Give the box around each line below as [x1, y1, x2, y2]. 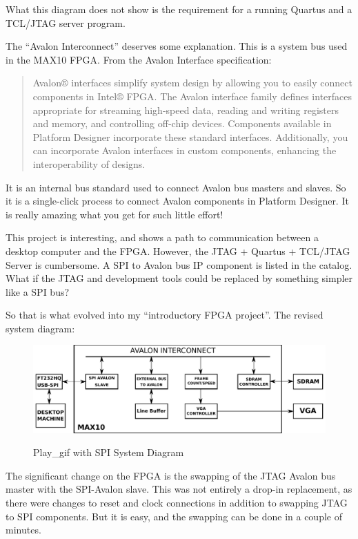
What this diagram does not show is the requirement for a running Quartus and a [6, 2, 352, 16]
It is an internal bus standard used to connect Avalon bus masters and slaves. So [6, 180, 346, 194]
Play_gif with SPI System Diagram [33, 445, 184, 460]
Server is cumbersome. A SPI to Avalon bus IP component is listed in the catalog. [6, 257, 352, 272]
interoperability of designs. [32, 156, 146, 171]
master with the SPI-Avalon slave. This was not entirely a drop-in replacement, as [6, 482, 352, 496]
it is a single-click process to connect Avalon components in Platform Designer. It [6, 193, 349, 208]
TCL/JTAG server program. [6, 15, 126, 30]
